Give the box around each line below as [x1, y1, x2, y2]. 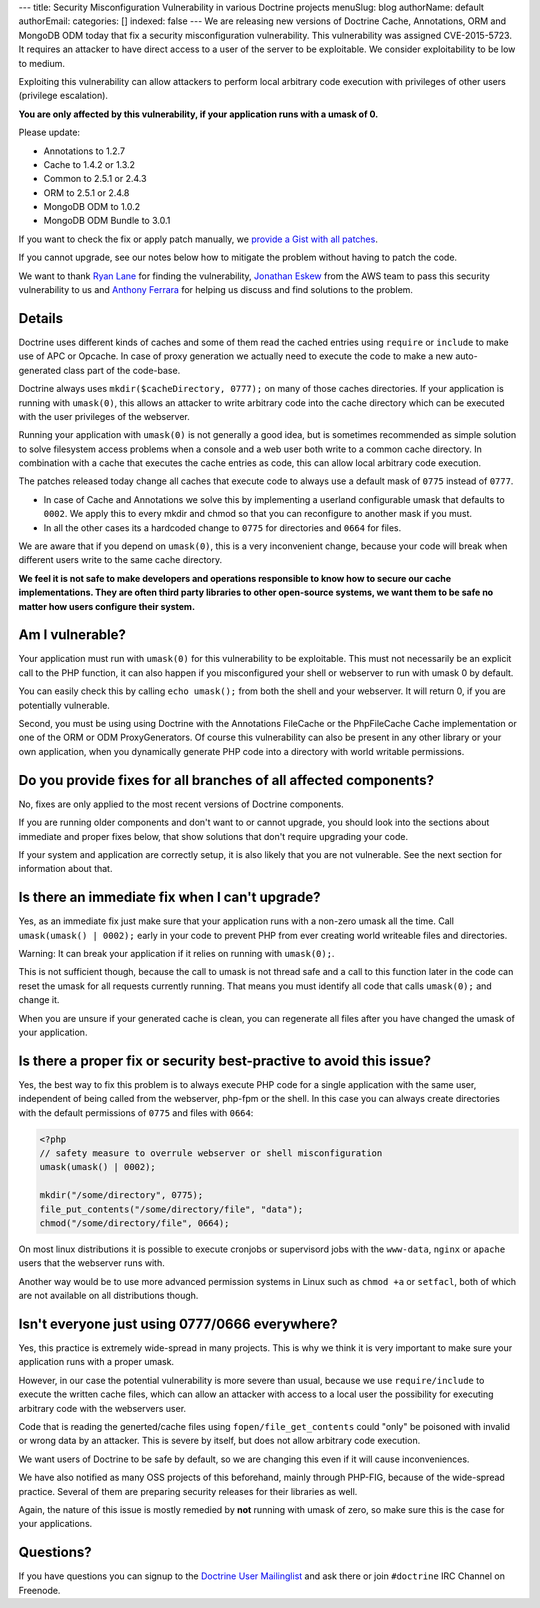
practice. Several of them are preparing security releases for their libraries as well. [18, 1485, 358, 1497]
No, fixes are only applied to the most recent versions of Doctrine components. [18, 798, 344, 810]
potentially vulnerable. [18, 699, 110, 711]
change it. [18, 994, 60, 1006]
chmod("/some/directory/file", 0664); [39, 1217, 230, 1229]
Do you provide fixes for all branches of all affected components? [18, 771, 435, 789]
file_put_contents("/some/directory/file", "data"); [39, 1203, 304, 1215]
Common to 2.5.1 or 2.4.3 [43, 173, 147, 185]
